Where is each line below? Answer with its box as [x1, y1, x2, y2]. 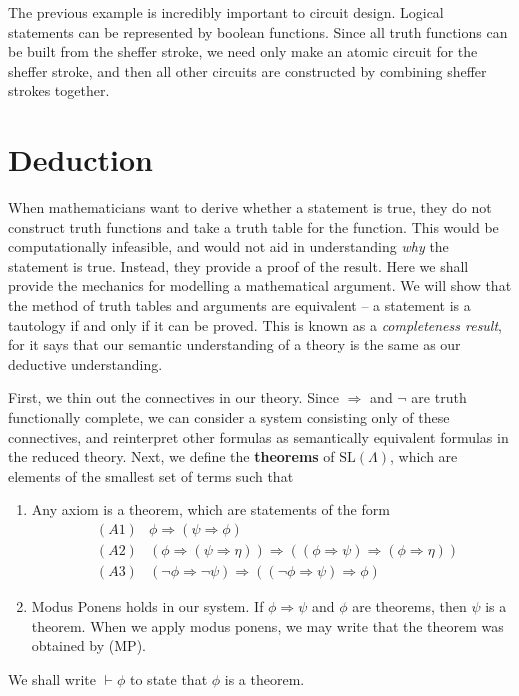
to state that [130, 668, 208, 689]
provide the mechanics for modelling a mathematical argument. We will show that [8, 275, 512, 296]
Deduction [8, 139, 153, 180]
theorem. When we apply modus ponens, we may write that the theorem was [31, 615, 504, 636]
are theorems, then [352, 596, 467, 617]
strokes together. [8, 80, 110, 101]
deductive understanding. [8, 353, 163, 374]
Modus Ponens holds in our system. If [31, 596, 264, 617]
